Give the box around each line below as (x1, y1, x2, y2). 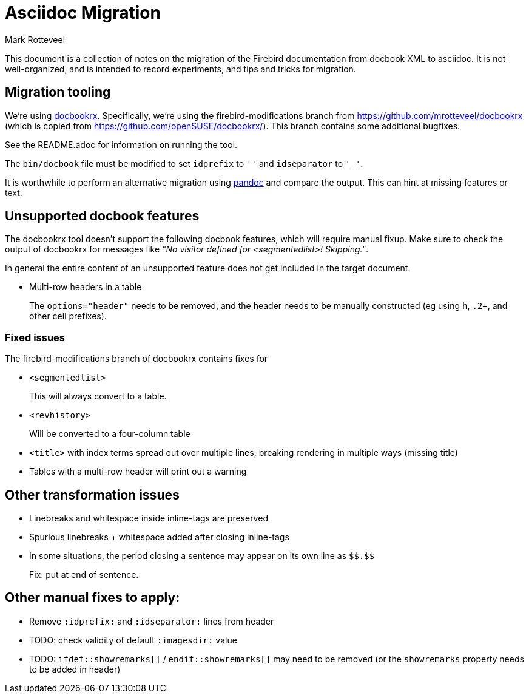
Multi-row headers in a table (29, 282, 142, 293)
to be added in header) (29, 663, 121, 674)
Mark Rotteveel (5, 34, 66, 45)
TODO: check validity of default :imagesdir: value (29, 634, 237, 645)
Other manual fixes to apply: (5, 590, 180, 606)
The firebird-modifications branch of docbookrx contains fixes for (5, 353, 268, 364)
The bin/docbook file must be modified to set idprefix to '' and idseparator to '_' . (5, 158, 363, 169)
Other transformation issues (5, 487, 180, 503)
